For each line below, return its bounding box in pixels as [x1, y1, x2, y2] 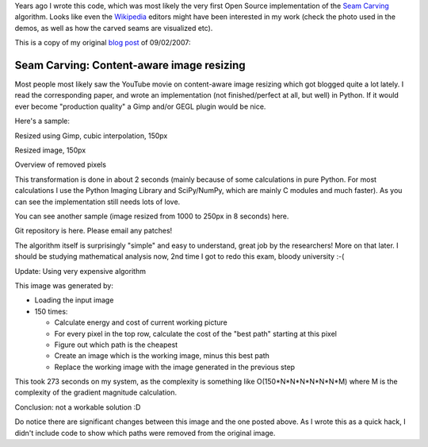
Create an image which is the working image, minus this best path [54, 351, 269, 360]
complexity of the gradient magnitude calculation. [14, 387, 178, 397]
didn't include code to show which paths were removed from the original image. [14, 428, 276, 437]
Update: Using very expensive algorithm [14, 266, 147, 276]
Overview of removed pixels [14, 160, 107, 170]
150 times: [34, 306, 68, 316]
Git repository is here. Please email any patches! [14, 226, 173, 236]
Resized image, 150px [14, 145, 86, 155]
